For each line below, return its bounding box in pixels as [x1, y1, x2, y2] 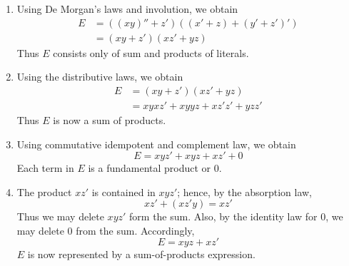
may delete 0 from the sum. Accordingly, [16, 222, 195, 237]
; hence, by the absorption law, [177, 184, 312, 199]
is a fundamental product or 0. [88, 160, 222, 175]
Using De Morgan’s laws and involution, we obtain [16, 1, 238, 16]
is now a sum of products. [53, 112, 166, 127]
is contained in [91, 184, 156, 199]
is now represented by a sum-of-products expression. [27, 247, 256, 262]
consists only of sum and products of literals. [53, 45, 249, 60]
